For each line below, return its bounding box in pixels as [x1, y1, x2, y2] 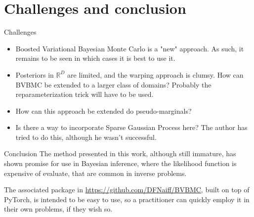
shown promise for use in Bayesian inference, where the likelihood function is [4, 158, 237, 169]
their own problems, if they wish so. [4, 204, 113, 214]
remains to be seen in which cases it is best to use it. [15, 53, 175, 63]
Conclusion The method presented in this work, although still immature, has [4, 148, 236, 159]
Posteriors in [15, 69, 54, 80]
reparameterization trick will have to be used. [15, 89, 154, 99]
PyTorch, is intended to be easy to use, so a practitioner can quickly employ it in [4, 194, 250, 204]
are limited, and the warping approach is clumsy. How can [67, 69, 244, 80]
